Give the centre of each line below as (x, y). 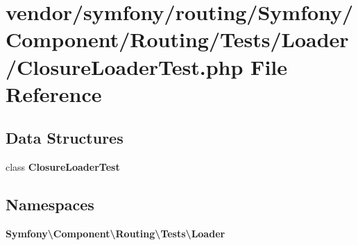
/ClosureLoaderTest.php (125, 66)
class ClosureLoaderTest (63, 167)
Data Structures (65, 138)
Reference (54, 93)
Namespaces (50, 204)
